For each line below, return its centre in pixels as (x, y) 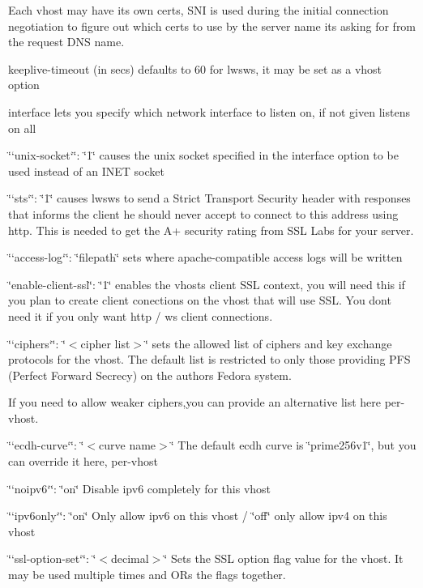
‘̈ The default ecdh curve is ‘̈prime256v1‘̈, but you (293, 445)
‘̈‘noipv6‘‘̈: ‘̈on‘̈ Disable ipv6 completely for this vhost (140, 488)
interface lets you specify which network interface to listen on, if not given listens (209, 111)
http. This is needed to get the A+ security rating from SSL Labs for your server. (211, 230)
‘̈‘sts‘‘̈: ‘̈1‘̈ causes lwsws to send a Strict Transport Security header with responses (209, 198)
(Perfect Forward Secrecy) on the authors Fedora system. (150, 375)
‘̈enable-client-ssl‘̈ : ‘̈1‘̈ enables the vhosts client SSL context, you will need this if (207, 284)
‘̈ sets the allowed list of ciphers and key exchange (269, 343)
